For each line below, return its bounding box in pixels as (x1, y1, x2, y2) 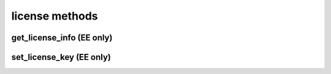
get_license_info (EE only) (11, 32, 113, 43)
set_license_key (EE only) (11, 52, 112, 62)
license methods (11, 9, 98, 23)
